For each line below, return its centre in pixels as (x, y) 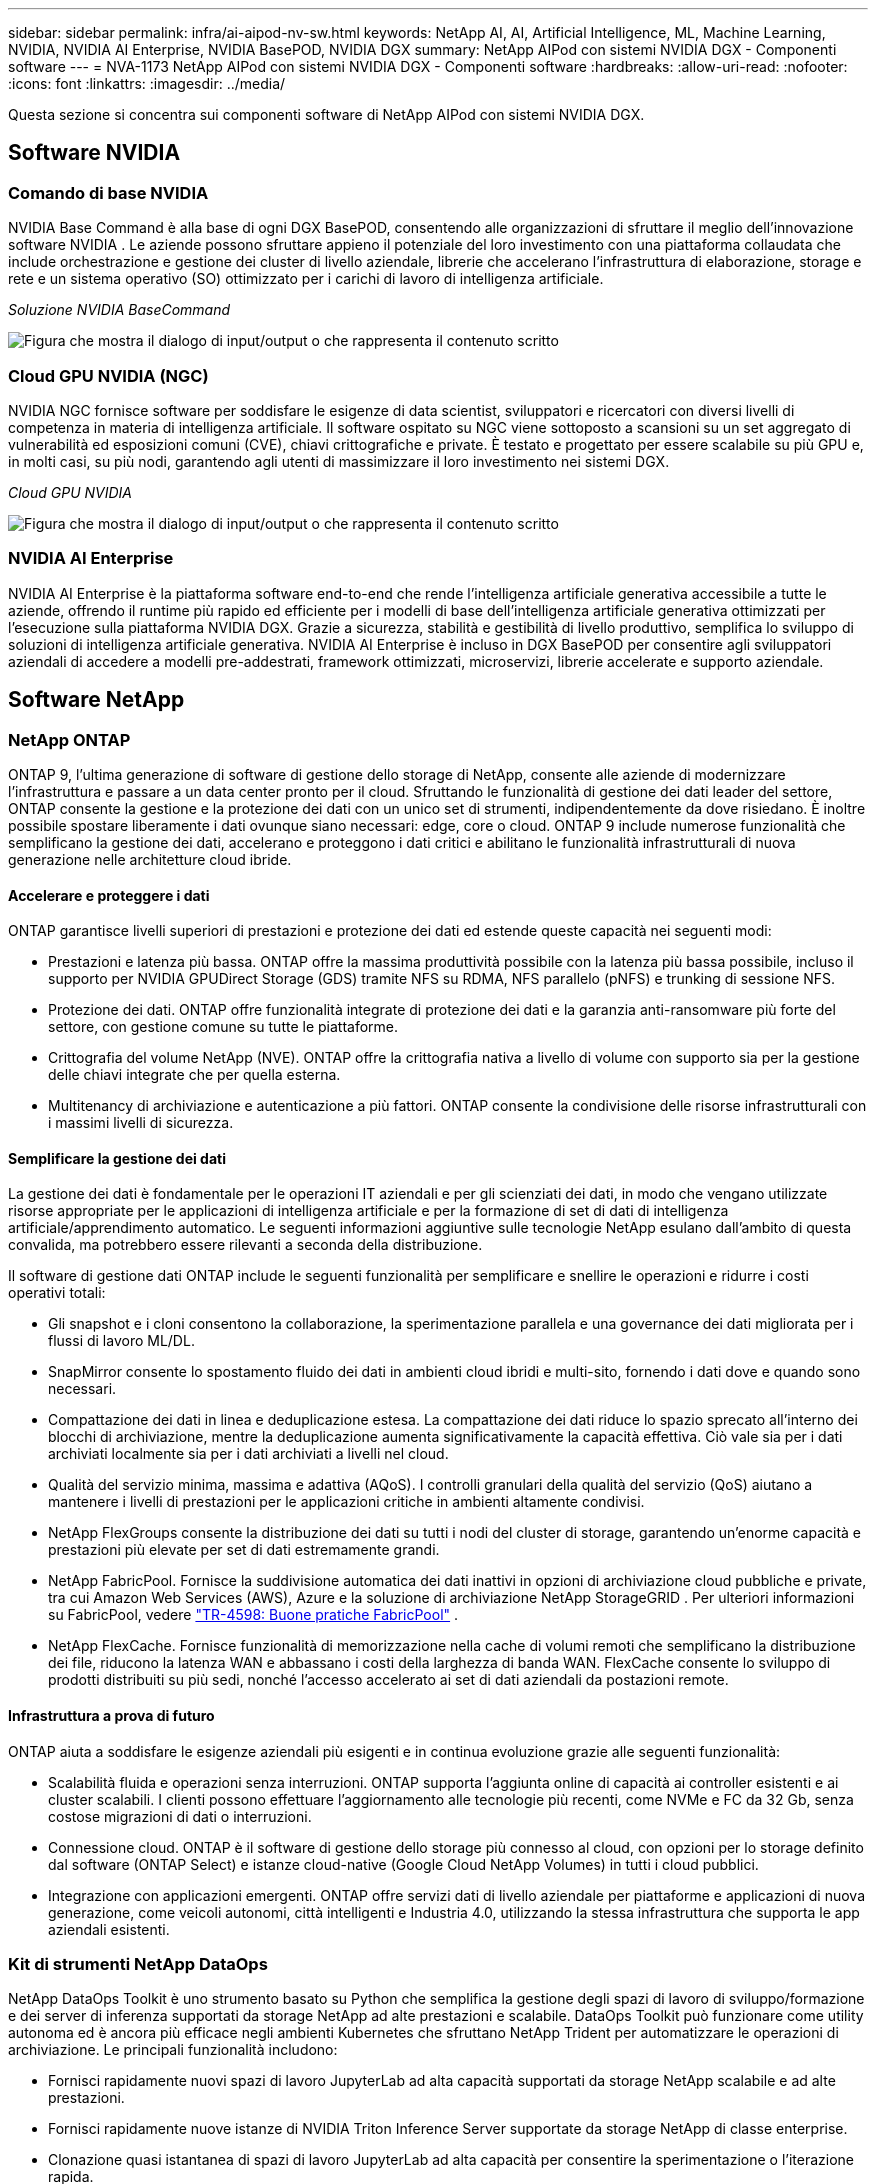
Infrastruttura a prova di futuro (111, 1715)
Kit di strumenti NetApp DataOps (138, 1963)
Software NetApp (96, 700)
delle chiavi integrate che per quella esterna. (194, 1075)
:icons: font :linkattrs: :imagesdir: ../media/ (147, 83)
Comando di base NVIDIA (108, 192)
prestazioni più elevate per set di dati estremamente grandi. (244, 1550)
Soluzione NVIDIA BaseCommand (119, 310)
